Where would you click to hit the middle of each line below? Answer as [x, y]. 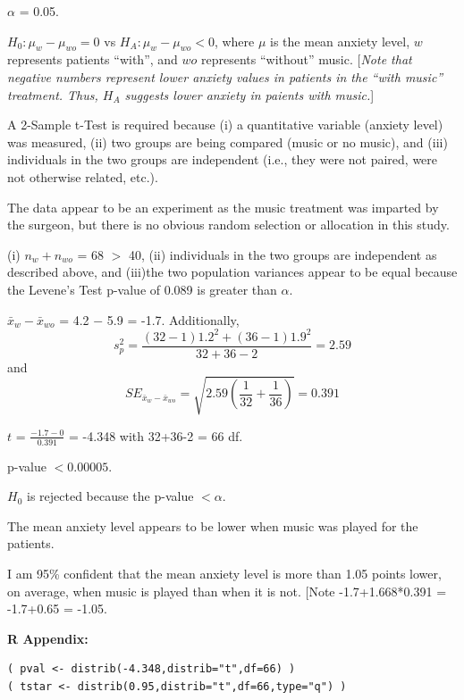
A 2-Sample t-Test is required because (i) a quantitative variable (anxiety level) [225, 125]
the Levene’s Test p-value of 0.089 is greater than [142, 289]
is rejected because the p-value [110, 496]
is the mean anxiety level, [340, 41]
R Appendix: [48, 638]
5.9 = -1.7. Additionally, [173, 319]
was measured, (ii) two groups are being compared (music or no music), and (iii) [228, 142]
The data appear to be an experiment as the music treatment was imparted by [223, 207]
